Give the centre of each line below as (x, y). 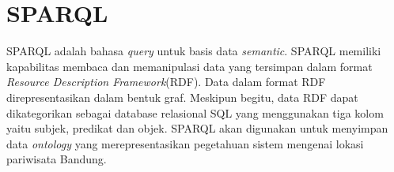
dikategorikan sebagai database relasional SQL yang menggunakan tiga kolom (195, 112)
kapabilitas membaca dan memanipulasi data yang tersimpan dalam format (189, 66)
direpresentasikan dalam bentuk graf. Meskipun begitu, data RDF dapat (182, 97)
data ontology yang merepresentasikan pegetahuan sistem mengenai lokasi (185, 143)
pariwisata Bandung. (57, 159)
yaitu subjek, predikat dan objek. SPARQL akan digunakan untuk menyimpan (197, 128)
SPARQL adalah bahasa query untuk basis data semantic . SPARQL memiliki (194, 51)
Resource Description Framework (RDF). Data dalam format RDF (166, 82)
